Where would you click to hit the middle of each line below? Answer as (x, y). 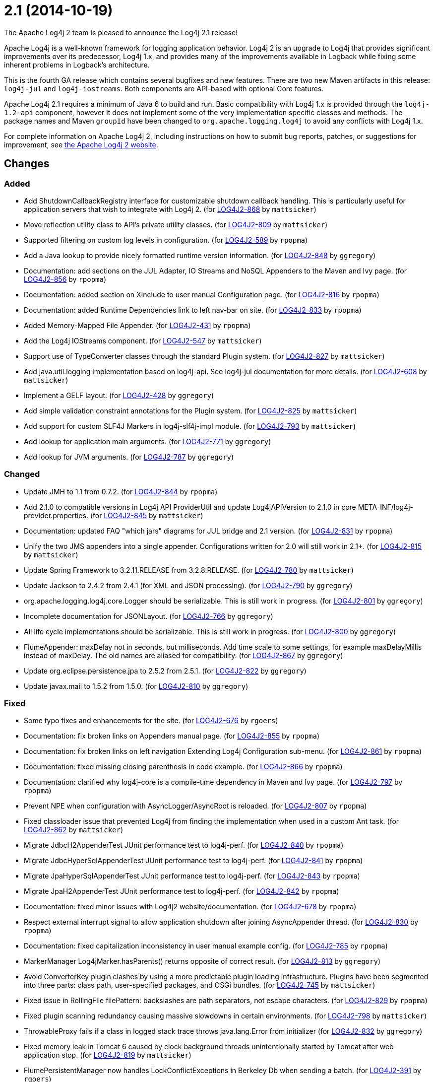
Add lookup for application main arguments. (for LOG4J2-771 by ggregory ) (148, 441)
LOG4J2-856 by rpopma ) (65, 279)
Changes (27, 164)
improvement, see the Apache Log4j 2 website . (81, 144)
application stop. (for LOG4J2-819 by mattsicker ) (108, 1055)
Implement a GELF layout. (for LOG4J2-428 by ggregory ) (119, 395)
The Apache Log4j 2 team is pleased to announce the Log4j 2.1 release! (121, 32)
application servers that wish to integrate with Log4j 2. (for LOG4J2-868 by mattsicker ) (170, 209)
